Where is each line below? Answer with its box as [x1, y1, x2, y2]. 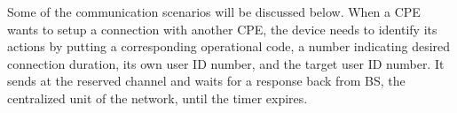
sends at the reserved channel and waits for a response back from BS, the [7, 72, 406, 90]
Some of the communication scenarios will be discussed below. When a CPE [7, 3, 421, 20]
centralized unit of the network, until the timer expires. [7, 88, 308, 107]
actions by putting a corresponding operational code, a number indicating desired [7, 37, 451, 56]
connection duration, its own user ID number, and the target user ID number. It [7, 54, 445, 72]
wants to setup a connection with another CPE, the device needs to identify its [7, 19, 437, 38]
